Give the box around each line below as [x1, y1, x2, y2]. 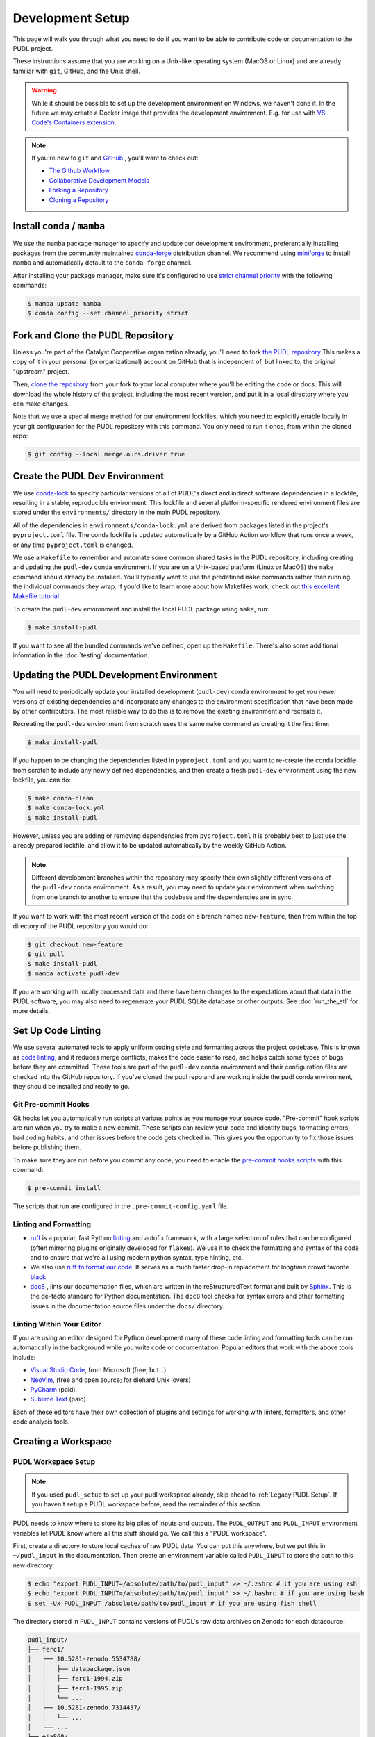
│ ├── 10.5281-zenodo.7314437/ [27, 1704, 142, 1712]
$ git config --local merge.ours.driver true [27, 450, 185, 459]
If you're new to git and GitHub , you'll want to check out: [31, 154, 199, 163]
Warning [31, 86, 57, 94]
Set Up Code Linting [12, 1025, 101, 1037]
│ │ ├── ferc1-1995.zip [27, 1684, 123, 1692]
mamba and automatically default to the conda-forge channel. [12, 258, 192, 267]
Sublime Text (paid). [30, 1395, 88, 1403]
